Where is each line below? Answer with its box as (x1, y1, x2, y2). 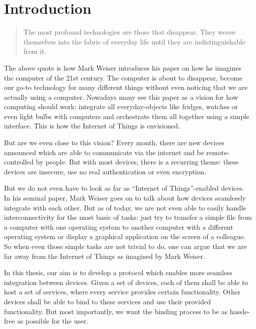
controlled (4, 157, 34, 167)
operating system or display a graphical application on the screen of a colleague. (4, 231, 246, 242)
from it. (23, 46, 47, 56)
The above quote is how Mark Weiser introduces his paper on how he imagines (4, 62, 241, 73)
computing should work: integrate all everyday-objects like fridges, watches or (4, 101, 238, 112)
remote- (206, 147, 229, 157)
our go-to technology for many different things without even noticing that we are (4, 82, 248, 92)
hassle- (229, 306, 250, 316)
